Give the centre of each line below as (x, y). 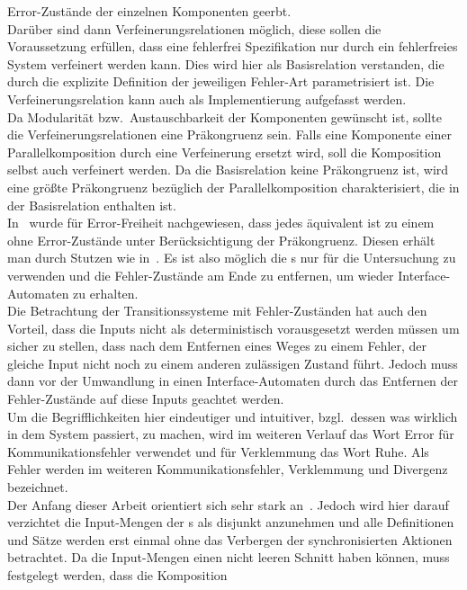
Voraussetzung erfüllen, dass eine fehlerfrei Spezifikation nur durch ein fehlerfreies (233, 46)
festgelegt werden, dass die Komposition (117, 575)
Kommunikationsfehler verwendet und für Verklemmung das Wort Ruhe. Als (218, 451)
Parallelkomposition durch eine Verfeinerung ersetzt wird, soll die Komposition (225, 152)
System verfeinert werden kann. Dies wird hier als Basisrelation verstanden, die (226, 63)
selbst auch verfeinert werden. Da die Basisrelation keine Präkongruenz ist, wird (228, 170)
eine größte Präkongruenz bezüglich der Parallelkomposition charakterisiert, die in (233, 187)
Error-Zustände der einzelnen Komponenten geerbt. (149, 11)
